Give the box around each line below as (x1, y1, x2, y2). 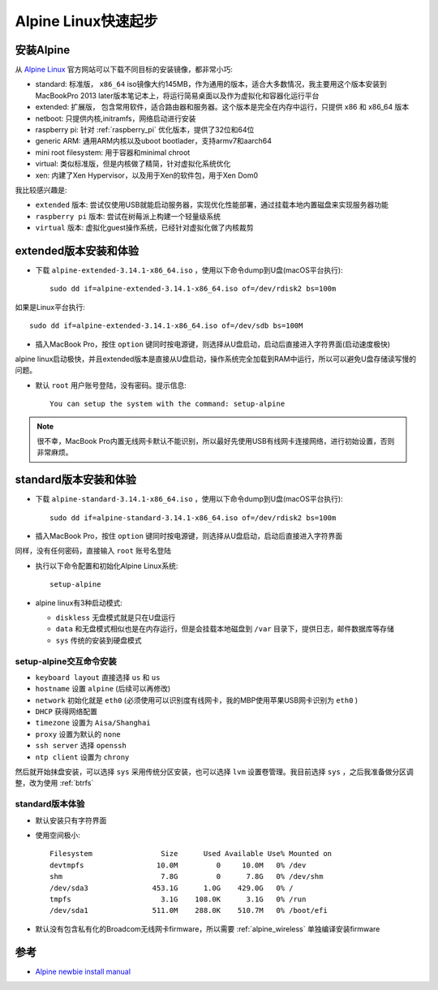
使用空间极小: (35, 830, 81, 840)
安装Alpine (15, 43, 71, 57)
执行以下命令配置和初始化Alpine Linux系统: (35, 561, 178, 570)
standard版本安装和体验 (15, 473, 137, 487)
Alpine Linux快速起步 (15, 12, 158, 30)
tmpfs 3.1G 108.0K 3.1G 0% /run (49, 894, 307, 904)
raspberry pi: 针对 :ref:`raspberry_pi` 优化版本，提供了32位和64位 (35, 125, 255, 135)
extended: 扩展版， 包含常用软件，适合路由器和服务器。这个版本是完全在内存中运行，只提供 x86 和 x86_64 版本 (35, 102, 410, 112)
